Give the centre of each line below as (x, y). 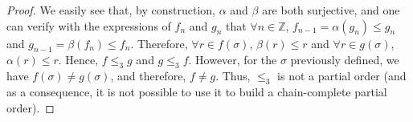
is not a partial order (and (342, 76)
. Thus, (233, 76)
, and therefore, (148, 76)
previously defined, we (345, 60)
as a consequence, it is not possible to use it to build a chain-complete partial (197, 91)
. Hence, (78, 60)
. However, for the (233, 60)
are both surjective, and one (331, 10)
